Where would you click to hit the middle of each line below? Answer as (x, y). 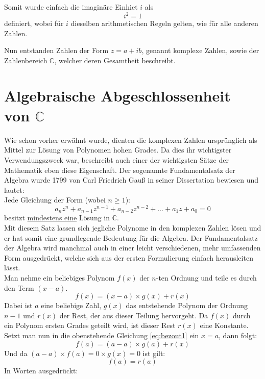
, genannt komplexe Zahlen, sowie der (200, 50)
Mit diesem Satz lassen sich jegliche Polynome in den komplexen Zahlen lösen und (133, 228)
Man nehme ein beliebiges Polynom (59, 278)
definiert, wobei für (34, 23)
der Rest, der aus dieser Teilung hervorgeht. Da (134, 315)
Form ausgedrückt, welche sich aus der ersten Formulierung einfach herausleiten (129, 257)
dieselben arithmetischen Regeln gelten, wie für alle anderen (164, 23)
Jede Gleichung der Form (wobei (55, 200)
